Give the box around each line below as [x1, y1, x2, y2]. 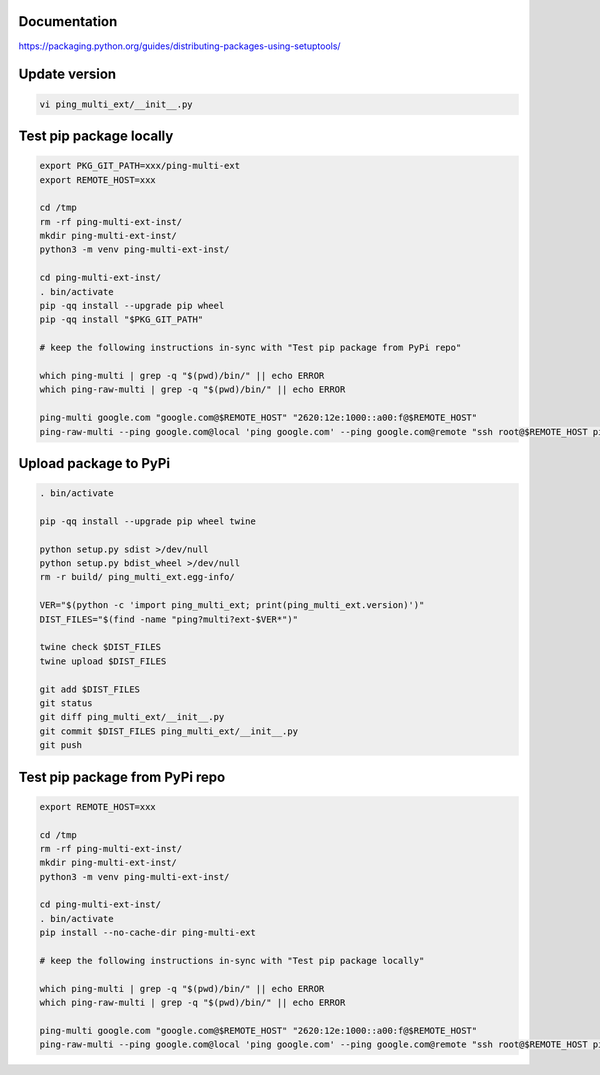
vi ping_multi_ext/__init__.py [39, 98, 194, 110]
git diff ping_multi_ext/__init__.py [39, 711, 225, 723]
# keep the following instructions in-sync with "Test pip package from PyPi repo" [39, 342, 462, 354]
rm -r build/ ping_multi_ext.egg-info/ [39, 571, 235, 583]
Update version [18, 66, 117, 83]
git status [39, 697, 93, 709]
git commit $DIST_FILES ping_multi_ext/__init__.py [39, 725, 299, 737]
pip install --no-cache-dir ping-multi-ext [39, 927, 257, 939]
